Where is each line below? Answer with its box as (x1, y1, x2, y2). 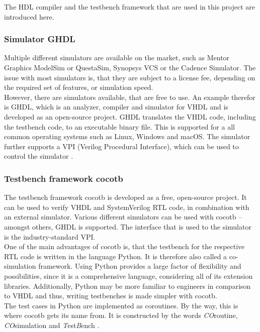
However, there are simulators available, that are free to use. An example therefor (4, 91, 255, 102)
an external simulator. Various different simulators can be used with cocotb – (4, 211, 242, 222)
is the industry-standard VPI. (4, 231, 96, 242)
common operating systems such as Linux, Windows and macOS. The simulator (4, 131, 250, 142)
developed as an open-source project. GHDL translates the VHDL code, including (4, 111, 256, 122)
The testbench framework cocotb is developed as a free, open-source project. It (4, 192, 247, 202)
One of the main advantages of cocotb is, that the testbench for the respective (4, 241, 245, 252)
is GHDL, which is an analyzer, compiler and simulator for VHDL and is (4, 101, 228, 112)
